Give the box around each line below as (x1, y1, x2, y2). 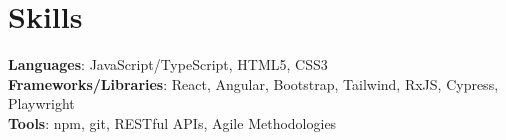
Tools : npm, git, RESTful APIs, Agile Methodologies (8, 112, 337, 133)
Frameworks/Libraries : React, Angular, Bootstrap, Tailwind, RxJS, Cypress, (8, 73, 499, 94)
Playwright (8, 93, 75, 114)
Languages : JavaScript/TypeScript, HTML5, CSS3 (8, 54, 328, 75)
